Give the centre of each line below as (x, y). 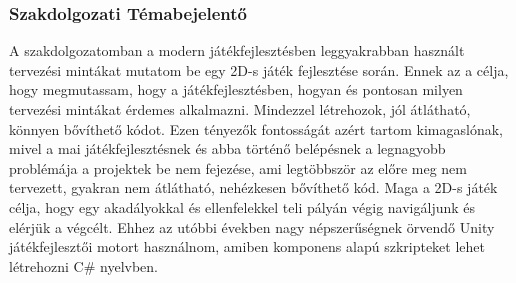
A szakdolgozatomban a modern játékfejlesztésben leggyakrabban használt (237, 50)
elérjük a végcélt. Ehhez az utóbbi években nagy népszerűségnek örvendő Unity (252, 226)
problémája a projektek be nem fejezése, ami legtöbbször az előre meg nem (238, 167)
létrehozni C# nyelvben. (83, 265)
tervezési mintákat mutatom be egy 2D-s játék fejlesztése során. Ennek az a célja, (259, 69)
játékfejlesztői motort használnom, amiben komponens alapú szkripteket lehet (247, 246)
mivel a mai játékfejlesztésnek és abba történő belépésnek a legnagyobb (227, 148)
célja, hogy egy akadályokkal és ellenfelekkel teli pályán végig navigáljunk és (242, 206)
